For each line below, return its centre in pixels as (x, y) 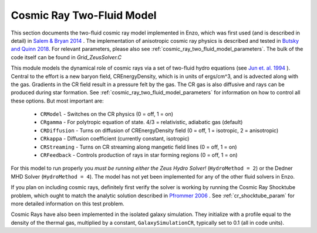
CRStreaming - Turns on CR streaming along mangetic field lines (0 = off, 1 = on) (139, 147)
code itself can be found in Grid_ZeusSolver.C (66, 57)
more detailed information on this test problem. (68, 203)
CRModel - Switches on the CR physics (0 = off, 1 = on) (107, 114)
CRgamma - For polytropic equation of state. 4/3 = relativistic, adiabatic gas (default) (141, 122)
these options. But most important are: (57, 101)
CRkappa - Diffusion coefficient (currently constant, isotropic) (115, 139)
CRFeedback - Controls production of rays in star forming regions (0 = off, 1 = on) (139, 155)
